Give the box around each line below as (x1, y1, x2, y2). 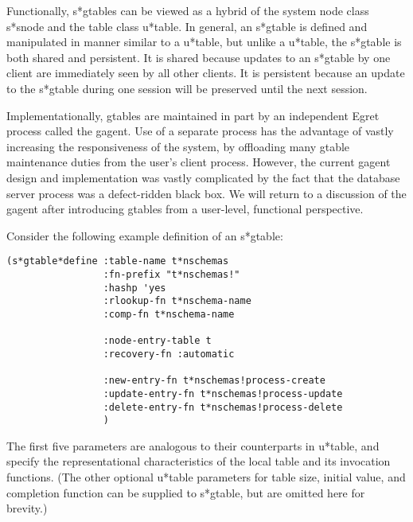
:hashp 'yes (103, 282, 166, 294)
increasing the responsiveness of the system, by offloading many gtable (6, 138, 350, 154)
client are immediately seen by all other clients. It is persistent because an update (6, 64, 405, 81)
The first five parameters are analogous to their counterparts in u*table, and (6, 437, 380, 454)
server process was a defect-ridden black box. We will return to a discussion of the (6, 185, 407, 201)
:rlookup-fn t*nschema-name (103, 295, 251, 307)
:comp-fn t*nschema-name (103, 308, 235, 320)
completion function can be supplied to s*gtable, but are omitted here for (6, 484, 365, 501)
